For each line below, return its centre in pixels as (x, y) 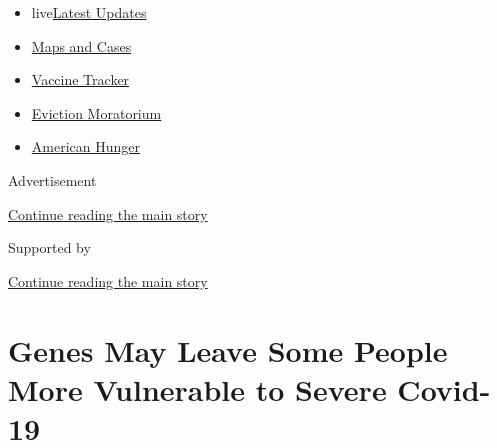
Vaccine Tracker (80, 79)
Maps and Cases (81, 45)
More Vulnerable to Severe (197, 388)
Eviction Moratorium (96, 112)
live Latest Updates (89, 12)
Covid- (444, 388)
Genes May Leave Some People (228, 349)
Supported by (49, 247)
